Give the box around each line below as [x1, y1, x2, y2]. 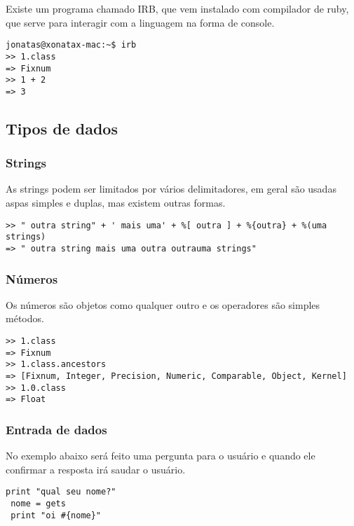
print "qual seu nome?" [6, 487, 116, 497]
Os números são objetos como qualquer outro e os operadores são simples [6, 297, 320, 312]
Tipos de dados [6, 117, 118, 139]
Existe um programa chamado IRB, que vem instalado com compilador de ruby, [6, 1, 349, 15]
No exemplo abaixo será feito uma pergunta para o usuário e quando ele [6, 448, 315, 463]
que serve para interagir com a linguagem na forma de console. [6, 15, 275, 29]
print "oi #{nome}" [11, 510, 102, 520]
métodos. [6, 311, 44, 326]
